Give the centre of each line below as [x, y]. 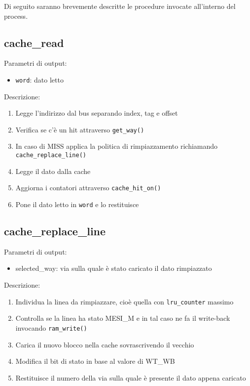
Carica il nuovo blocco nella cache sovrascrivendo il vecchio [105, 344]
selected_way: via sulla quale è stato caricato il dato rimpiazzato [114, 268]
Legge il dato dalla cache [53, 171]
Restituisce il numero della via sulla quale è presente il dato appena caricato [131, 377]
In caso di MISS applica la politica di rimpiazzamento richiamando [117, 146]
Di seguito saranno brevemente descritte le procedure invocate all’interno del [120, 6]
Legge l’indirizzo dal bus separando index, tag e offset [97, 113]
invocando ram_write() [51, 327]
